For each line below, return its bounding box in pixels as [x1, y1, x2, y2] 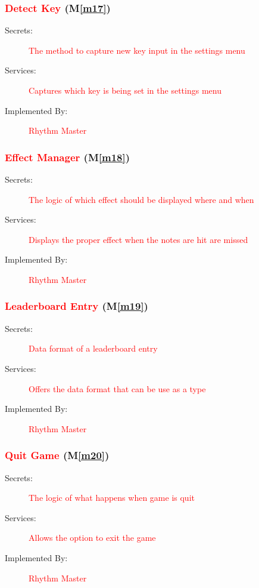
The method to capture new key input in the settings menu [29, 44, 245, 56]
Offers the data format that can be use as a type [29, 382, 206, 395]
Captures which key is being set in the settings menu [29, 84, 221, 96]
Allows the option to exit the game [29, 531, 156, 544]
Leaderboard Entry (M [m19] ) [5, 298, 148, 313]
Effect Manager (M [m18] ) [5, 149, 130, 164]
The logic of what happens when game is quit [29, 491, 195, 504]
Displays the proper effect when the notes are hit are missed [29, 233, 248, 245]
